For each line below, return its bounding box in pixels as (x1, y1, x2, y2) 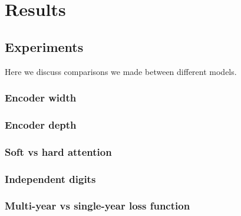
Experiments (5, 37, 84, 55)
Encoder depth (5, 117, 77, 132)
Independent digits (5, 171, 96, 186)
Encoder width (5, 90, 77, 105)
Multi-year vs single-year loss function (5, 198, 190, 213)
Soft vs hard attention (5, 144, 112, 159)
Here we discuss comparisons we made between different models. (5, 65, 237, 77)
